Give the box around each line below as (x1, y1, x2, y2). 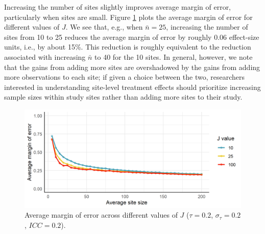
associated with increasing (4, 51, 86, 62)
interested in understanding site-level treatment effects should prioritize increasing (4, 81, 261, 92)
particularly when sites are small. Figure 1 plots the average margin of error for (4, 11, 253, 22)
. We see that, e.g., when (65, 21, 143, 32)
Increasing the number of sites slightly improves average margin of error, (4, 2, 231, 12)
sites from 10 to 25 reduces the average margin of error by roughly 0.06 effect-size (4, 31, 259, 42)
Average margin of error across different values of (25, 209, 178, 220)
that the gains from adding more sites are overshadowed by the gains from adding (4, 61, 260, 72)
